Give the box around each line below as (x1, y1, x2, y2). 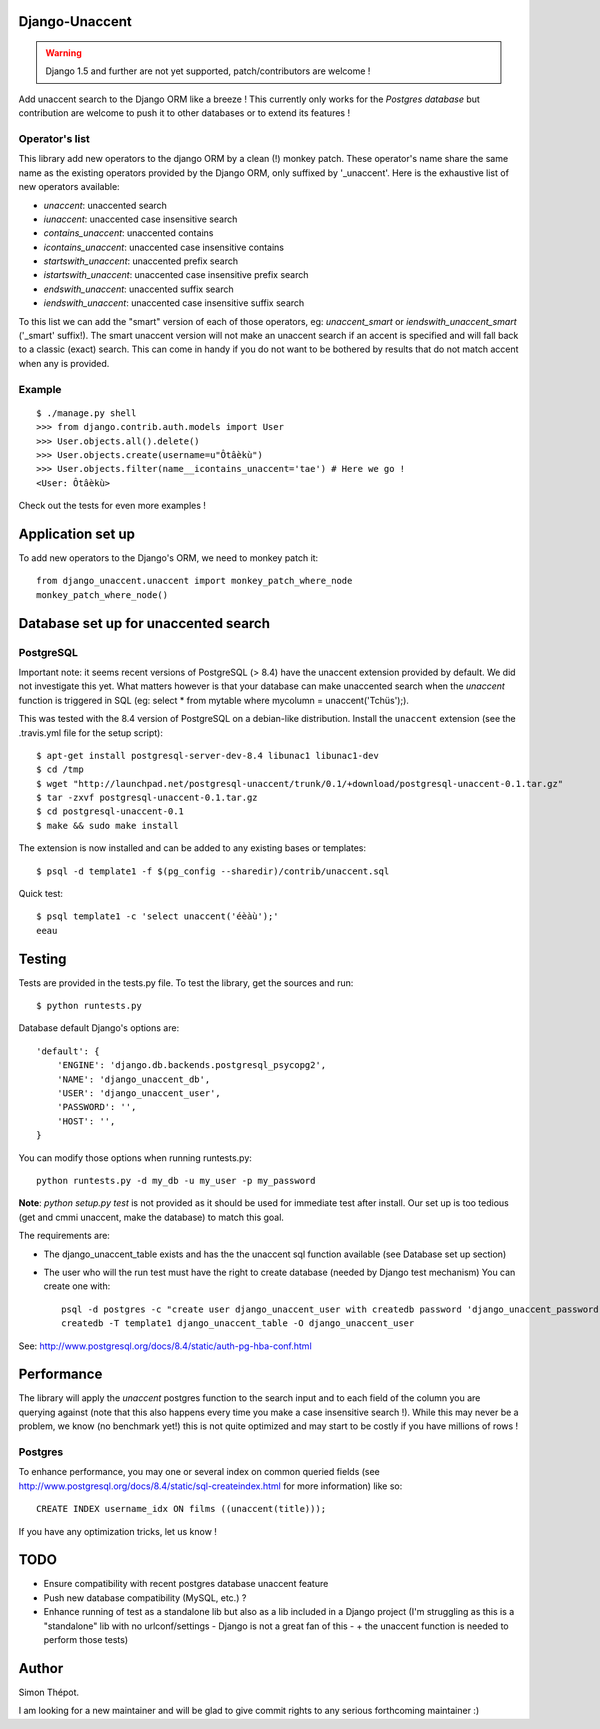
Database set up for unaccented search (18, 615, 270, 632)
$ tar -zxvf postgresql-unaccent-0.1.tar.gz (36, 792, 259, 804)
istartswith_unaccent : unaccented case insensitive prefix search (43, 269, 309, 281)
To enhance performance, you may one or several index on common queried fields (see (18, 1466, 380, 1478)
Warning (45, 47, 82, 59)
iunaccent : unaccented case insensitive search (43, 213, 238, 225)
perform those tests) (43, 1633, 129, 1645)
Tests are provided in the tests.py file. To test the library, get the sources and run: (18, 976, 354, 989)
